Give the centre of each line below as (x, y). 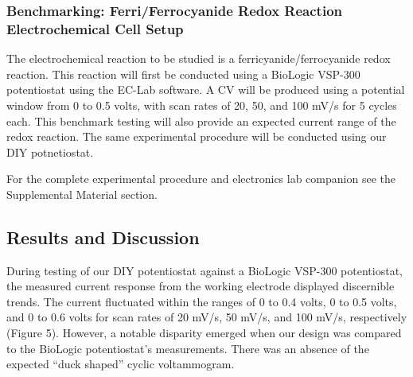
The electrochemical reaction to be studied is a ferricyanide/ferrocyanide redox (199, 58)
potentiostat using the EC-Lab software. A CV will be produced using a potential (206, 89)
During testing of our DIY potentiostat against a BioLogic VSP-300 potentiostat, (205, 270)
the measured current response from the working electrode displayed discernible (201, 286)
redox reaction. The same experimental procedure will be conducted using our (197, 136)
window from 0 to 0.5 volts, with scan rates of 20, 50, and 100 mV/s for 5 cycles (202, 105)
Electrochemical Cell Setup (95, 28)
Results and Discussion (103, 237)
